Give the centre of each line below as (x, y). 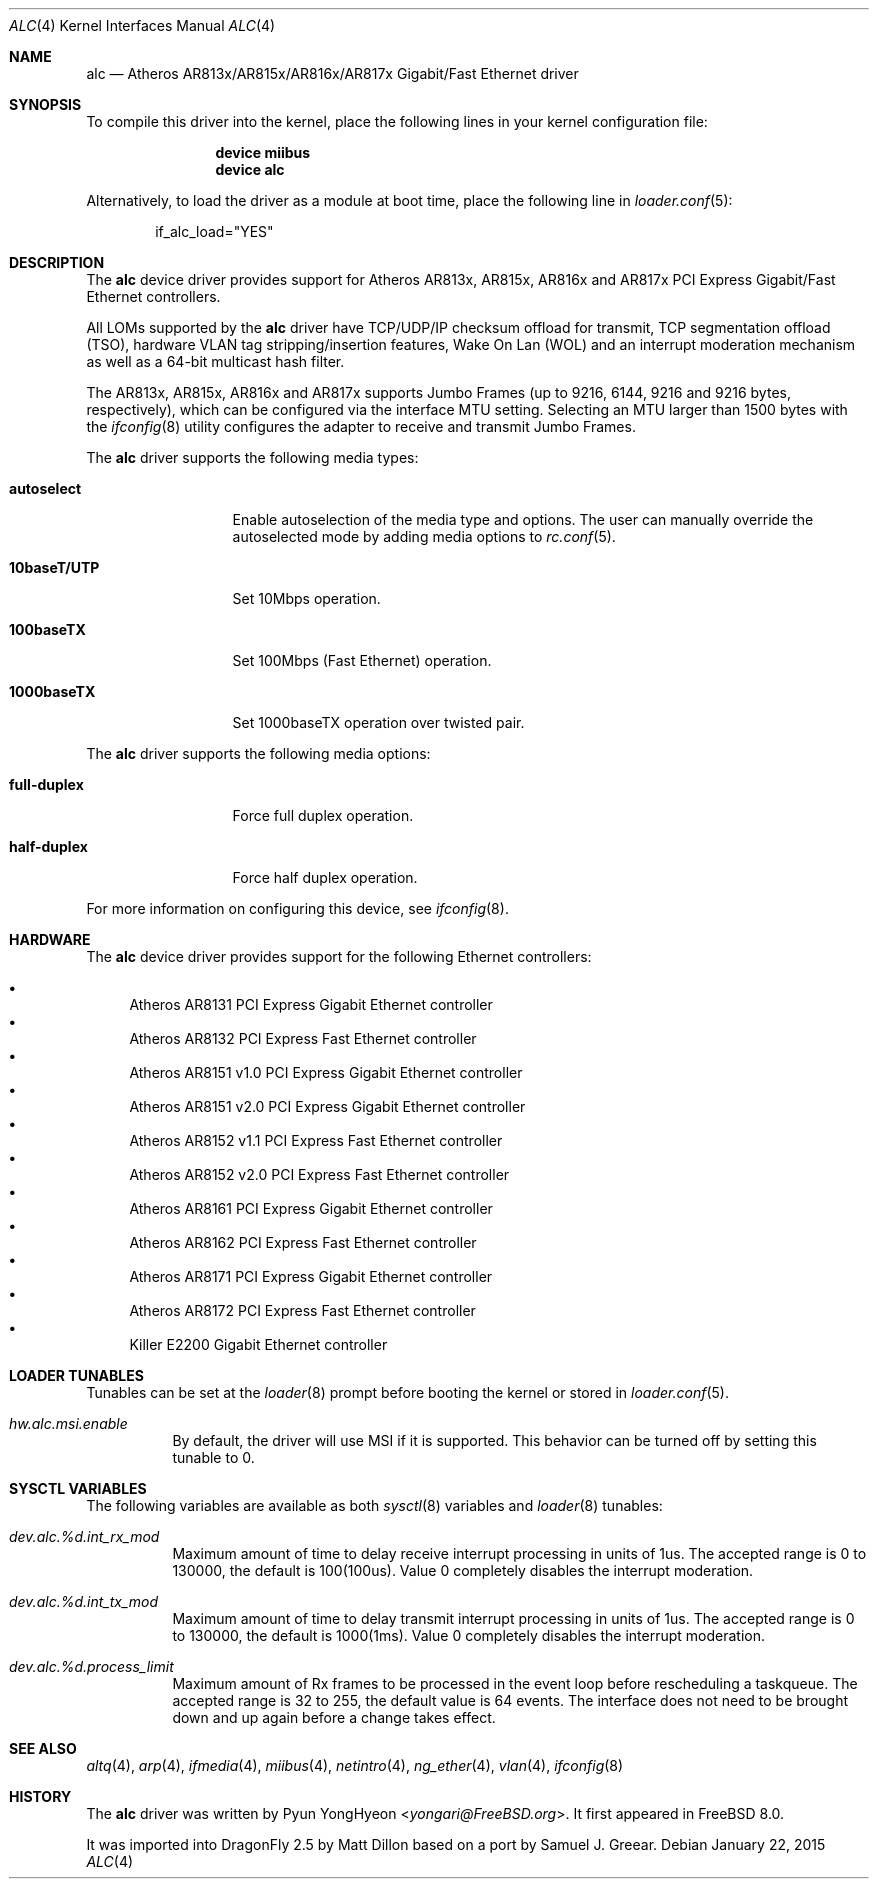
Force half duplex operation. (325, 877)
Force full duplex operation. (323, 815)
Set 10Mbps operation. (306, 598)
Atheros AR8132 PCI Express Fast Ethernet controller (303, 1038)
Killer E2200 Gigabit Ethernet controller (258, 1344)
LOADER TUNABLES (76, 1375)
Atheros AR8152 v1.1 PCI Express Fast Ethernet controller (316, 1140)
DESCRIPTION (57, 262)
